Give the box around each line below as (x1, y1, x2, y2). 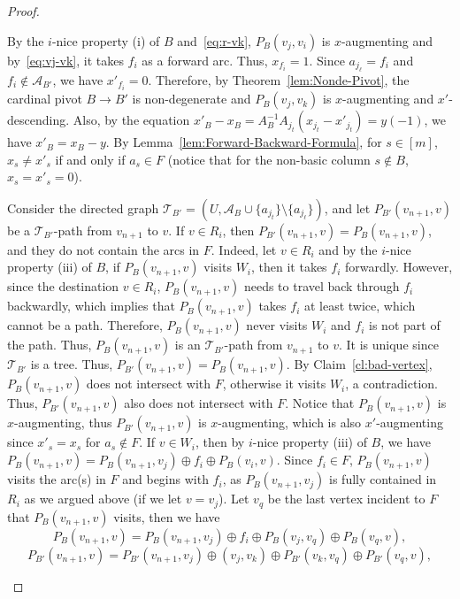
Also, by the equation (73, 111, 190, 129)
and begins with (122, 470, 209, 488)
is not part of (369, 316, 441, 334)
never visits (246, 316, 308, 334)
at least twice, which (303, 296, 416, 315)
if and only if (55, 150, 126, 168)
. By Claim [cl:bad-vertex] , (286, 355, 433, 373)
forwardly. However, (345, 257, 453, 276)
